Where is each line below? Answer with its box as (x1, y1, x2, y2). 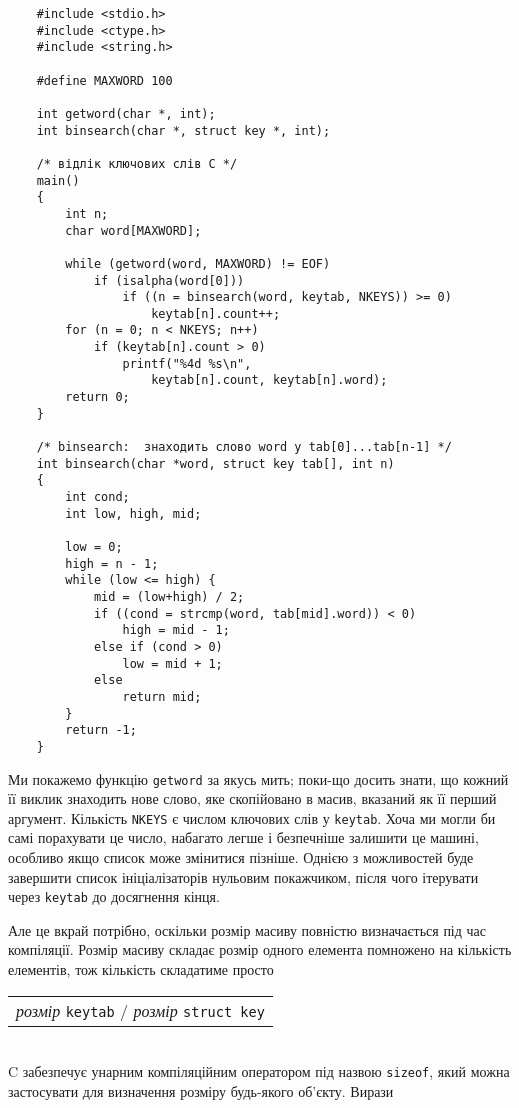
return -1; (65, 723, 137, 738)
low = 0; (65, 540, 123, 554)
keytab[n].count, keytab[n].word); (151, 373, 388, 388)
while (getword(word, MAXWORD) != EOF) (65, 256, 331, 271)
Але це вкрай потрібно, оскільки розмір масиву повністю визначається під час (8, 919, 487, 940)
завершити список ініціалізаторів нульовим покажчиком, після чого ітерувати (8, 866, 479, 887)
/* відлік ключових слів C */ (36, 156, 238, 171)
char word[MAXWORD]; (65, 223, 202, 238)
